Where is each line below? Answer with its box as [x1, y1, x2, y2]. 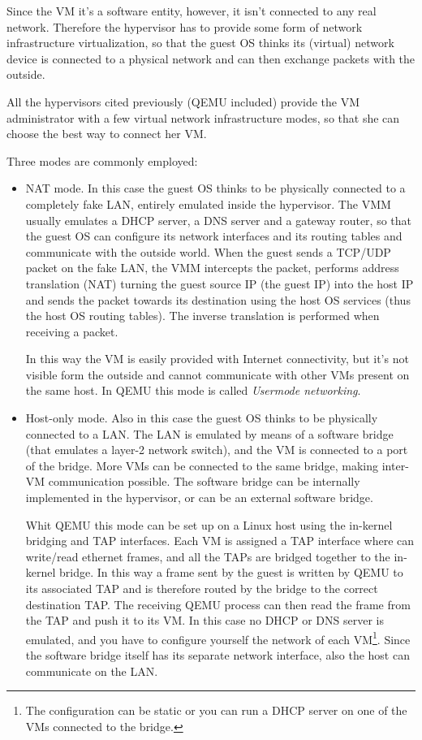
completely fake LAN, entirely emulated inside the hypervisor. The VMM [25, 195, 391, 212]
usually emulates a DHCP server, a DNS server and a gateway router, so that [25, 211, 412, 228]
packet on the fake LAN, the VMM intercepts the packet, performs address [25, 259, 399, 276]
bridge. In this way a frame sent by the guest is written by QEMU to [59, 564, 403, 581]
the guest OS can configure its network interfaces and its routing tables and [25, 227, 403, 245]
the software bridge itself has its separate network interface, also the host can [25, 647, 410, 664]
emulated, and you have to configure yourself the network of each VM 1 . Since [25, 628, 411, 647]
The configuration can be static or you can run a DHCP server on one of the [25, 702, 407, 719]
